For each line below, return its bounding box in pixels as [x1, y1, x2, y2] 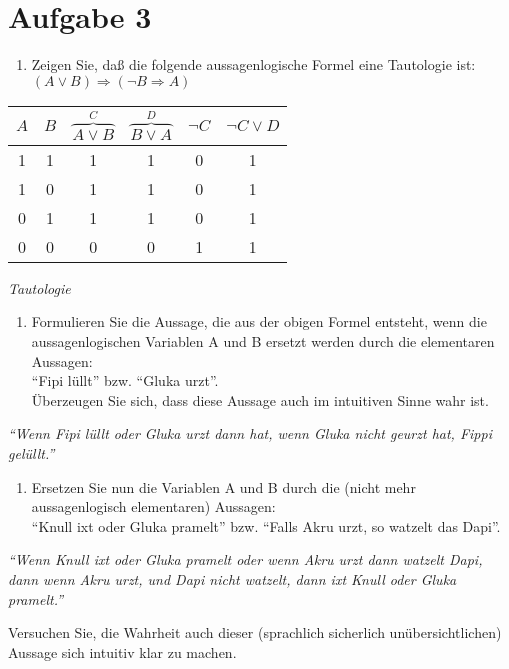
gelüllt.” [8, 442, 55, 463]
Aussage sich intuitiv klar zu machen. [8, 641, 237, 662]
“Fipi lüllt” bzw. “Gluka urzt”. [31, 370, 219, 391]
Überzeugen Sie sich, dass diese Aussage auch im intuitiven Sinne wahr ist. [31, 389, 489, 410]
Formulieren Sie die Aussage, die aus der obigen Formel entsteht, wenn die [31, 311, 487, 332]
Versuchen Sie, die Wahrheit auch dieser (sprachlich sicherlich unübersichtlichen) [8, 622, 502, 643]
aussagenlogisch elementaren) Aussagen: [31, 496, 276, 517]
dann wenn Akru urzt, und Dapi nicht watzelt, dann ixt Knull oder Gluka [8, 568, 457, 589]
